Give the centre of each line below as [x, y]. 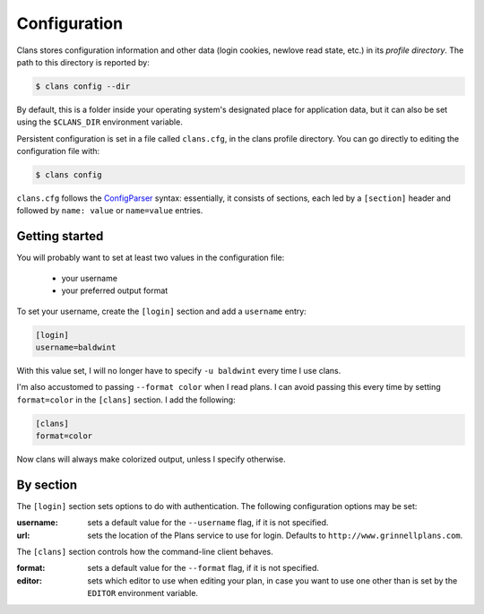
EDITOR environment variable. [143, 593]
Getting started [60, 236]
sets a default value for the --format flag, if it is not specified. [203, 568]
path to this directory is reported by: [83, 62]
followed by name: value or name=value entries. [110, 211]
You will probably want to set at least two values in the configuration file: [151, 258]
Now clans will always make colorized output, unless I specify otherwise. [151, 459]
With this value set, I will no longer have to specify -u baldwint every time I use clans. [179, 370]
